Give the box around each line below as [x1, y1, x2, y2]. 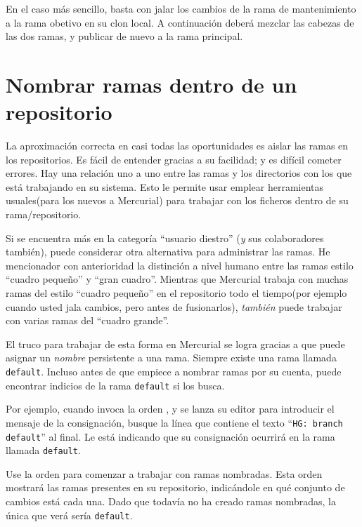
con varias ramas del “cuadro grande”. [6, 313, 169, 328]
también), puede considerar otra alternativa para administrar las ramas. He [6, 244, 330, 259]
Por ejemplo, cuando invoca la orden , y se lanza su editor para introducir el [6, 401, 335, 416]
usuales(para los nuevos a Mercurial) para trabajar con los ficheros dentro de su [6, 193, 349, 208]
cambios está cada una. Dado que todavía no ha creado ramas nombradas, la [6, 494, 336, 509]
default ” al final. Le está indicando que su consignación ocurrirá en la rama [6, 429, 335, 443]
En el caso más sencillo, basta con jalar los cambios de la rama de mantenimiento [6, 1, 356, 15]
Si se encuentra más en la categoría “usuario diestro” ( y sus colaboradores [6, 230, 324, 245]
